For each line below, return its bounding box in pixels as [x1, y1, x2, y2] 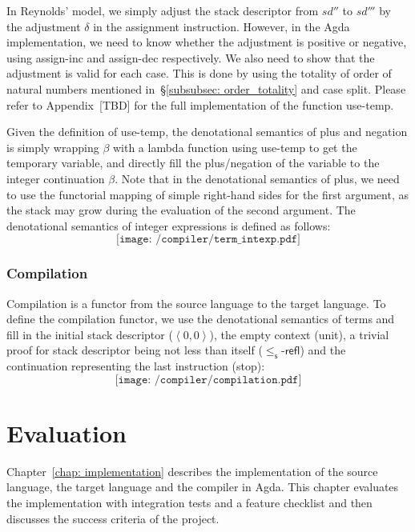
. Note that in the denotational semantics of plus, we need [115, 170, 400, 186]
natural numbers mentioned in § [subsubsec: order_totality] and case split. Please [6, 80, 406, 97]
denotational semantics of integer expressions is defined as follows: [6, 217, 331, 234]
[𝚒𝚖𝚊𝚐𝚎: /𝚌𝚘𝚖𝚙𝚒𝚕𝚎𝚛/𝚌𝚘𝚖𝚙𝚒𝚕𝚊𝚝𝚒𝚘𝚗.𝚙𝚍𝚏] [115, 374, 302, 386]
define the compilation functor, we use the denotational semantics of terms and [6, 310, 395, 327]
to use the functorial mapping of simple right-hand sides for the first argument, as [6, 186, 409, 202]
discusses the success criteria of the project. [6, 510, 220, 526]
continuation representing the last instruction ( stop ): [6, 358, 265, 374]
